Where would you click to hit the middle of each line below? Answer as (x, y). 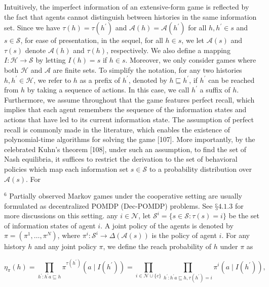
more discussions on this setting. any (61, 216)
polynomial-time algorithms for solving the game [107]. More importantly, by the (130, 139)
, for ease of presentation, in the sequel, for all (92, 40)
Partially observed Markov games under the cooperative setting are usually (126, 196)
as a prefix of (100, 80)
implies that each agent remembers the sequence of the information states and (125, 109)
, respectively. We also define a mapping (168, 50)
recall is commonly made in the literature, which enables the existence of (117, 129)
